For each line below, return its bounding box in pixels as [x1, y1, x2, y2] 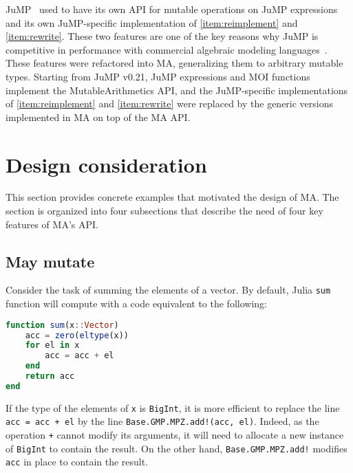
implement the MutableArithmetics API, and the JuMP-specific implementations [6, 82, 348, 97]
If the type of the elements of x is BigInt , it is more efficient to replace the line [6, 400, 340, 415]
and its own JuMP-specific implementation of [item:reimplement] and [6, 15, 298, 30]
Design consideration [6, 150, 207, 178]
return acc [25, 371, 75, 382]
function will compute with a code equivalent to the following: [6, 296, 267, 311]
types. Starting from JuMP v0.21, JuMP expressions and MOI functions [6, 69, 310, 83]
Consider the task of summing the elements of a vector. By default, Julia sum [6, 283, 331, 297]
